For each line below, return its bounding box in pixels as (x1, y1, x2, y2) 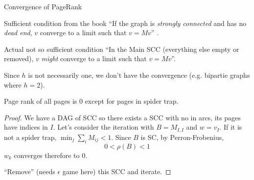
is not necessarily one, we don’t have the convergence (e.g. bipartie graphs (28, 69, 250, 80)
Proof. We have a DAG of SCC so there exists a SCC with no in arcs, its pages (4, 112, 241, 122)
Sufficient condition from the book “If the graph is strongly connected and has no (4, 18, 247, 28)
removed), (4, 53, 34, 64)
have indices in (4, 122, 48, 132)
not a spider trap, (4, 132, 57, 142)
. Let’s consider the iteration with (53, 122, 154, 132)
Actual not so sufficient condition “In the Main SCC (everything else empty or (4, 44, 239, 54)
